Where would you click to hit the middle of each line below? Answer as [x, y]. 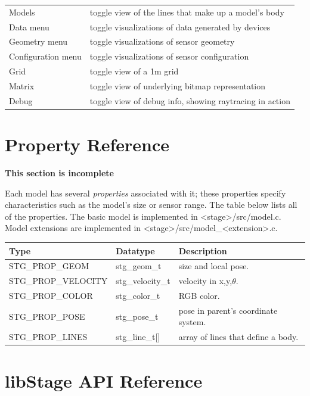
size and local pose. [214, 266]
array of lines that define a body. [238, 337]
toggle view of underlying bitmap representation [178, 85]
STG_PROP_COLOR [51, 296]
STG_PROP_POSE [47, 316]
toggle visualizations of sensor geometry [162, 41]
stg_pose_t [137, 316]
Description [203, 250]
